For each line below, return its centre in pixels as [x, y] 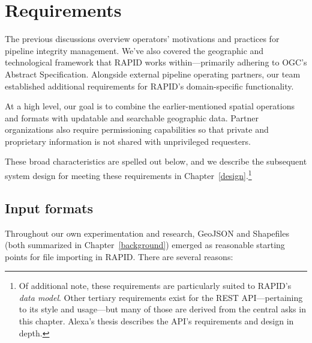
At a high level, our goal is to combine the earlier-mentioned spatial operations [150, 106]
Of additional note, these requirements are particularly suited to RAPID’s [155, 286]
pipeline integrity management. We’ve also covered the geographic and [134, 50]
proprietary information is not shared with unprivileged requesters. [128, 141]
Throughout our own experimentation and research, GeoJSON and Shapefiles [147, 233]
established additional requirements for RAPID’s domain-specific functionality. [149, 86]
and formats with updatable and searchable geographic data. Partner [132, 117]
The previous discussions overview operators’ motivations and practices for [142, 39]
